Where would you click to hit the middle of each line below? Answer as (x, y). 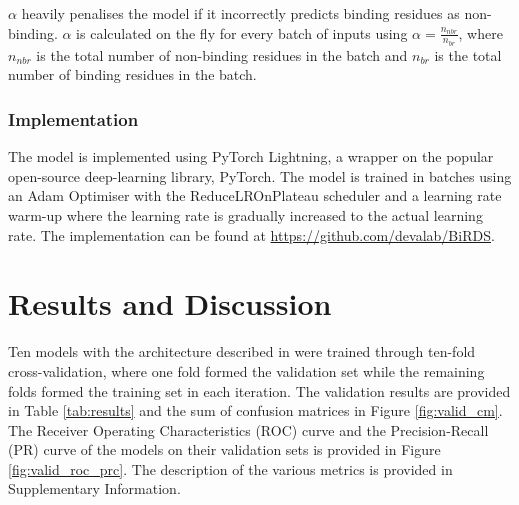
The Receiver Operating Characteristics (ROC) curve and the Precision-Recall (248, 429)
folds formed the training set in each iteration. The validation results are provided (259, 390)
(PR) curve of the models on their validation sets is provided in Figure (224, 449)
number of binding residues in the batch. (132, 74)
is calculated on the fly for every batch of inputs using (242, 32)
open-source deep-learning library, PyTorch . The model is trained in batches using (260, 175)
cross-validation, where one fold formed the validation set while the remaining (246, 370)
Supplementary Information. (94, 488)
